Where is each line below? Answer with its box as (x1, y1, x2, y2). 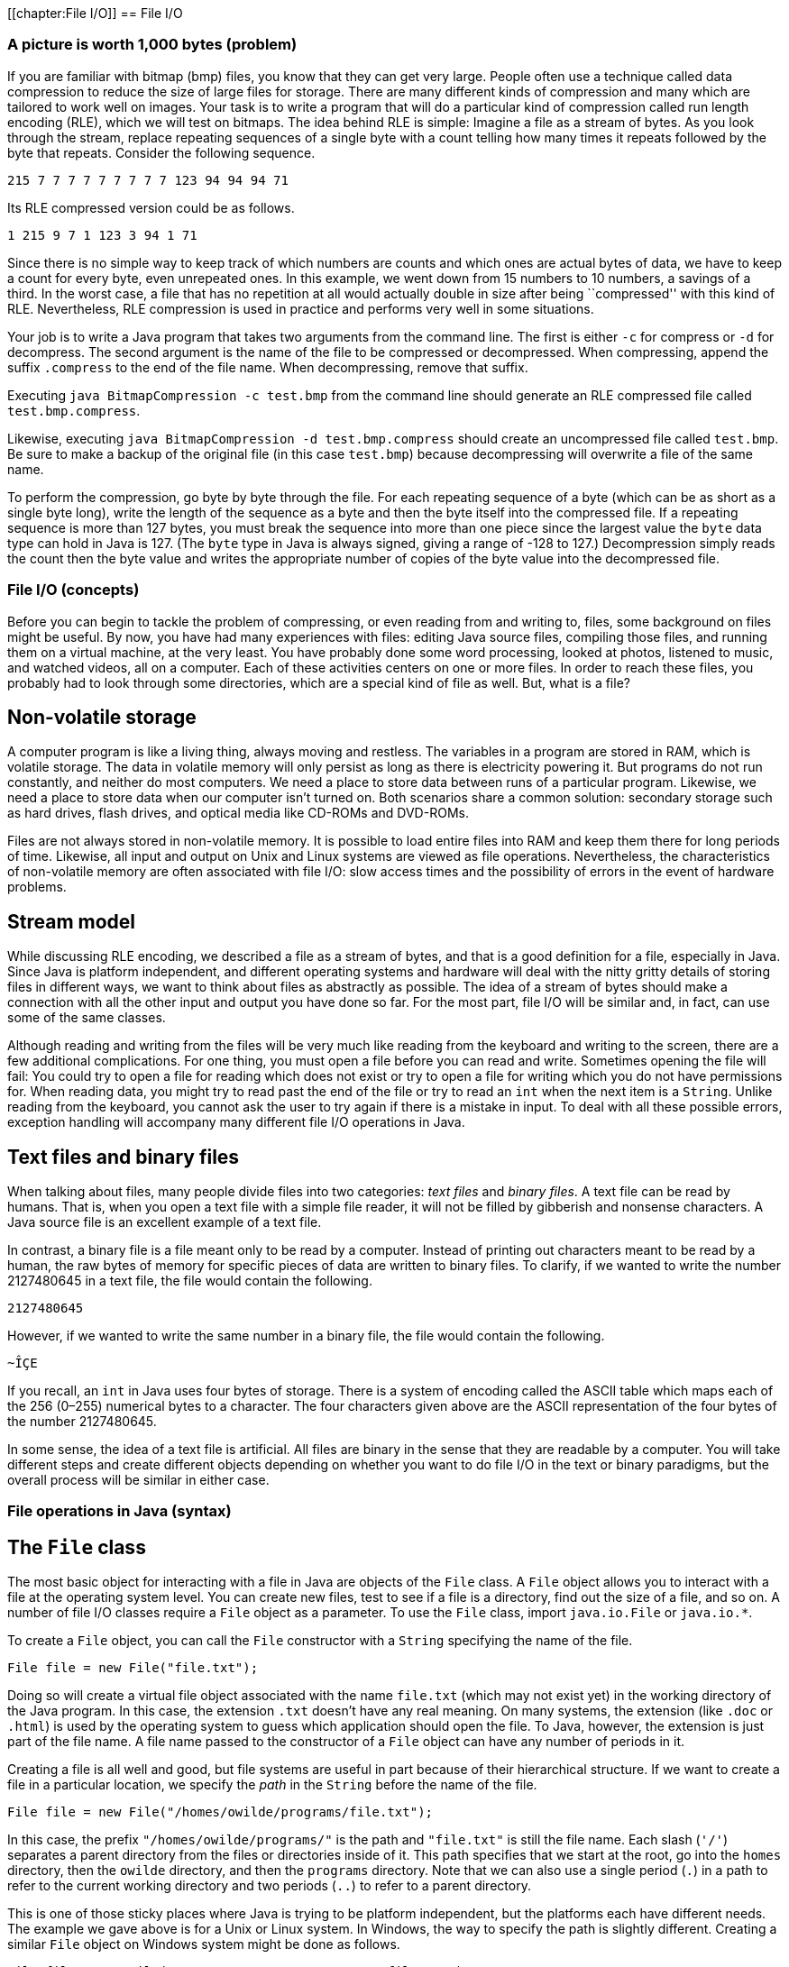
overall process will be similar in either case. (7, 1472, 270, 1488)
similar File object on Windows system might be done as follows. (7, 1936, 400, 1953)
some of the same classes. (7, 1010, 166, 1026)
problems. (7, 879, 67, 895)
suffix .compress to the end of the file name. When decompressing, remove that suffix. (7, 359, 528, 375)
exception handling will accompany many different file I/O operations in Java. (7, 1114, 465, 1130)
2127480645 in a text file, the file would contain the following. (7, 1273, 372, 1289)
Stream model (7, 910, 136, 933)
